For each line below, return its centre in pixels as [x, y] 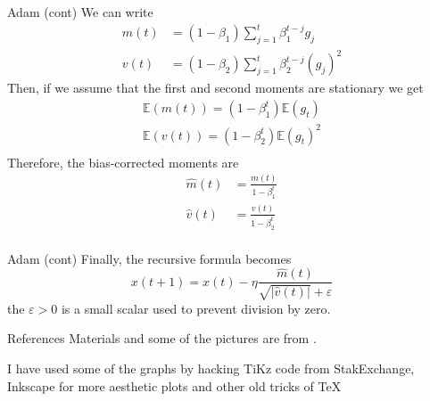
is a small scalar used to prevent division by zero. [196, 308]
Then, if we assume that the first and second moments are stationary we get [215, 88]
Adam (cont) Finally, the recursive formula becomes [149, 258]
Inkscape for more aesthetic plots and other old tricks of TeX [174, 385]
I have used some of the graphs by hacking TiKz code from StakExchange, [211, 368]
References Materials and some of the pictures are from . [162, 338]
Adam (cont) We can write [80, 12]
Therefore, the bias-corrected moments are [123, 162]
